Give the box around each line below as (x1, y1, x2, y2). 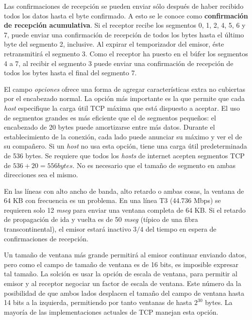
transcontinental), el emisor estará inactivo (4, 224, 131, 234)
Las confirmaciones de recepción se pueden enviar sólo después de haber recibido (4, 1, 244, 11)
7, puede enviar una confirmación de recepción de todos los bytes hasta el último (4, 29, 244, 39)
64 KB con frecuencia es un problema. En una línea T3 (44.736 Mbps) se (4, 195, 221, 205)
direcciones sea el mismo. (4, 169, 78, 180)
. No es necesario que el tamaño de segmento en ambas (72, 160, 235, 170)
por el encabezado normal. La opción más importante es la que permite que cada (4, 93, 245, 103)
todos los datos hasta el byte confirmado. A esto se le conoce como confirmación (4, 10, 248, 20)
